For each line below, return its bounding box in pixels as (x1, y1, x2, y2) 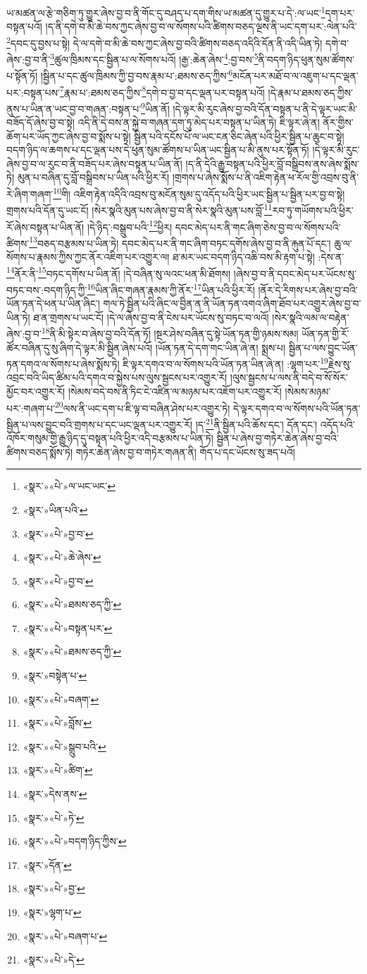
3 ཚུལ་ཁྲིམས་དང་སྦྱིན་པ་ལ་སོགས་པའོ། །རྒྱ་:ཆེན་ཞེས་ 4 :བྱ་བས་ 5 (50, 50, 259, 66)
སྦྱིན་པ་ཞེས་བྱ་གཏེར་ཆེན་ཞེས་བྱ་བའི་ (216, 431, 339, 445)
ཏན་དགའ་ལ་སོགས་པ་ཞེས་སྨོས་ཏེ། (6, 356, 120, 371)
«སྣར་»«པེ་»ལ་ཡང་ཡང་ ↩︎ (23, 479, 116, 493)
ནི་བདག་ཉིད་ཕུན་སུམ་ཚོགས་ (258, 51, 354, 66)
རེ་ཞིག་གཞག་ (6, 186, 54, 201)
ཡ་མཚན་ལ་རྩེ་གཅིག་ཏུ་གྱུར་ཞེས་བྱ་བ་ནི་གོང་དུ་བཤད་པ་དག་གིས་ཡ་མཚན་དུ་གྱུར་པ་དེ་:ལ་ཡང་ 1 (6, 4, 325, 20)
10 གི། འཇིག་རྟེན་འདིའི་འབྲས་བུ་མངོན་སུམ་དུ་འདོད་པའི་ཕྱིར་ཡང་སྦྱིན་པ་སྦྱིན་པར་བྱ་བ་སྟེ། (53, 185, 345, 201)
